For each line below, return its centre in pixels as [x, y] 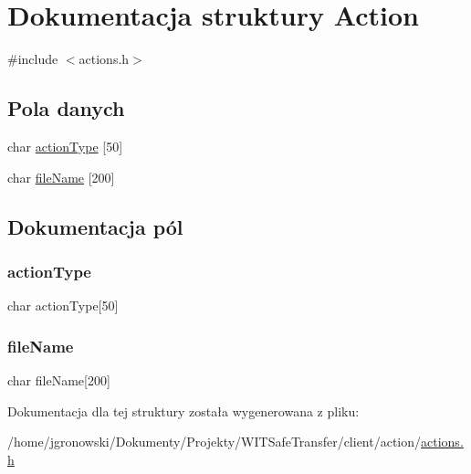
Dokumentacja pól [95, 226]
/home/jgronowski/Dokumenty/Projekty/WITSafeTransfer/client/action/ [215, 442]
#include [33, 59]
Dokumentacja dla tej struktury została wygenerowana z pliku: [183, 411]
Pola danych [66, 108]
